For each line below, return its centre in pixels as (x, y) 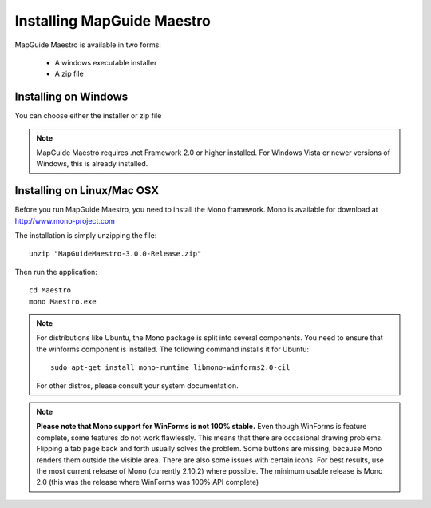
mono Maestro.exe (63, 301)
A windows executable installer (106, 62)
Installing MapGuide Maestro (113, 21)
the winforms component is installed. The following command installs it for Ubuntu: (173, 349)
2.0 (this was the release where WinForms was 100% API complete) (148, 482)
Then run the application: (56, 272)
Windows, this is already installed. (92, 164)
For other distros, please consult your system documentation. (137, 385)
